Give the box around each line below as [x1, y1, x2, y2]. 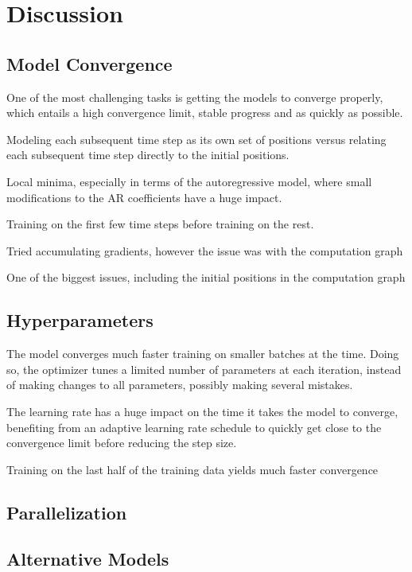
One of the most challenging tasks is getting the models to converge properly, [6, 88, 383, 105]
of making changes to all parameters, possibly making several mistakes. [6, 376, 353, 393]
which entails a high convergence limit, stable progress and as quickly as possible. [6, 104, 403, 121]
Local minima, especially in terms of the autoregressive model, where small [6, 173, 372, 189]
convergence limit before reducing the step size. [6, 434, 237, 451]
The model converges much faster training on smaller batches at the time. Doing [6, 345, 399, 362]
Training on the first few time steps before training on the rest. [6, 216, 314, 232]
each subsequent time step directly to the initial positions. [6, 146, 290, 163]
